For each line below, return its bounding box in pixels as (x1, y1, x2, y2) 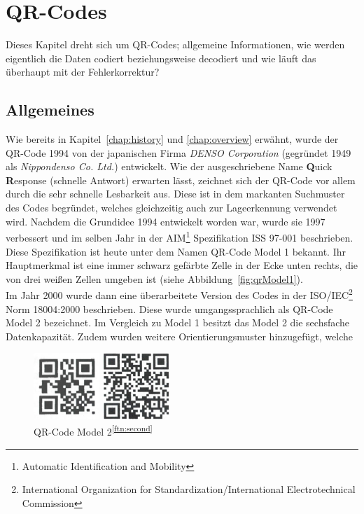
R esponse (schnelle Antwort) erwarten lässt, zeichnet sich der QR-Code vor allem (6, 172, 356, 187)
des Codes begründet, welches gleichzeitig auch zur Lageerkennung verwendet (6, 200, 337, 215)
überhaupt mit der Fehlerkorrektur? (6, 64, 160, 79)
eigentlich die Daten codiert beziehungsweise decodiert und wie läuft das (6, 50, 316, 65)
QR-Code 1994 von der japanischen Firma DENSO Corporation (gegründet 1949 (6, 145, 351, 160)
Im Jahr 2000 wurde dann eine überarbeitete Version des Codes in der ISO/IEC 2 (6, 286, 353, 302)
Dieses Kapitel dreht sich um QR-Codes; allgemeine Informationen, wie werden (6, 37, 345, 52)
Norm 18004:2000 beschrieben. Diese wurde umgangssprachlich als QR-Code (6, 301, 333, 316)
